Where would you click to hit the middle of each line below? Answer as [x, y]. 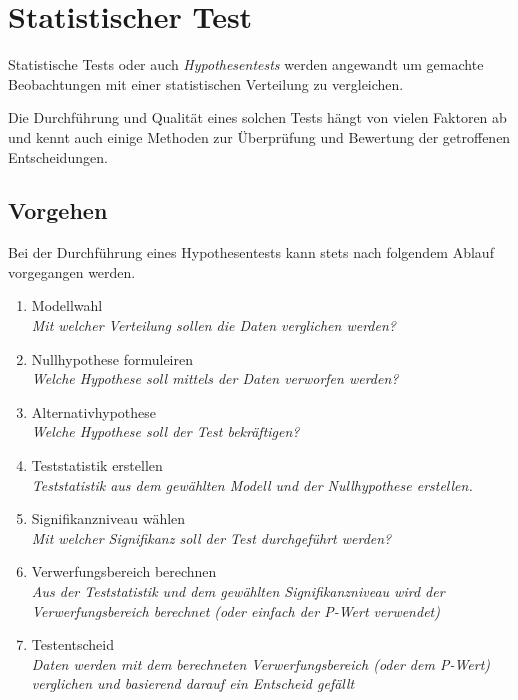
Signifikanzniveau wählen [108, 518]
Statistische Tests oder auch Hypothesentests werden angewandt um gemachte [246, 64]
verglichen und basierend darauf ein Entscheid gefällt [193, 683]
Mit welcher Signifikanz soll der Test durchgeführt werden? [211, 537]
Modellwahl [67, 305]
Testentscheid [72, 644]
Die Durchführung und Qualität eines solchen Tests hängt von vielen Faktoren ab [257, 117]
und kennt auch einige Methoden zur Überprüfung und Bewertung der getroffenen [259, 136]
